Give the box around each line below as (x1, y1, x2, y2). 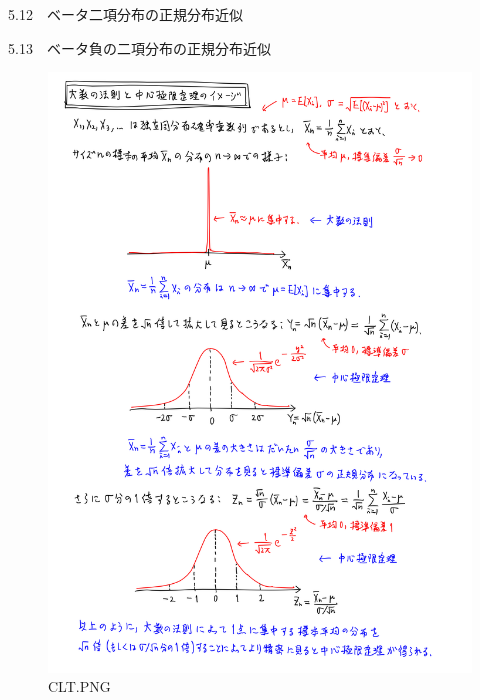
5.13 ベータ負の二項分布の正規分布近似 (8, 37, 271, 58)
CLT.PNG (48, 676, 111, 697)
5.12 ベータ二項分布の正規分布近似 (8, 4, 243, 24)
